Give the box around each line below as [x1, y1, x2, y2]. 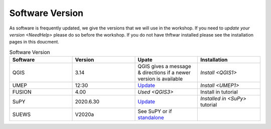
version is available [138, 75, 183, 82]
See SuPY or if [138, 108, 172, 115]
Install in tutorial [200, 88, 238, 95]
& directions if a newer [138, 69, 191, 76]
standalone [138, 114, 164, 121]
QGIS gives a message [138, 63, 191, 70]
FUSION [12, 88, 32, 95]
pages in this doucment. [9, 39, 60, 45]
